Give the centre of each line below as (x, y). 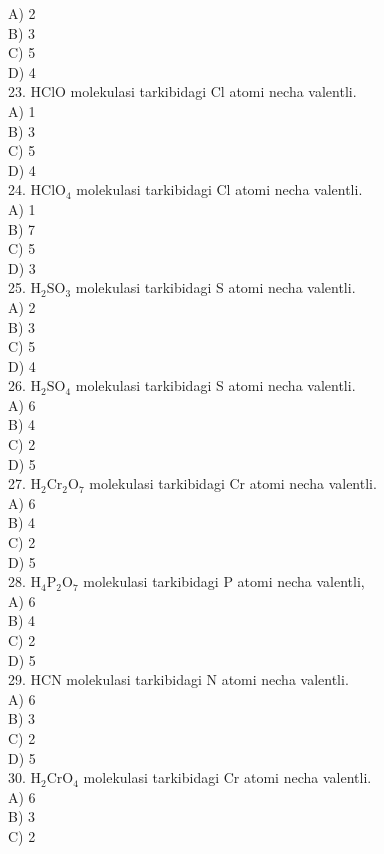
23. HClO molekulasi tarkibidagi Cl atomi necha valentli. (182, 91)
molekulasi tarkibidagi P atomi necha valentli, (224, 581)
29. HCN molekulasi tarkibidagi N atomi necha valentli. (178, 679)
